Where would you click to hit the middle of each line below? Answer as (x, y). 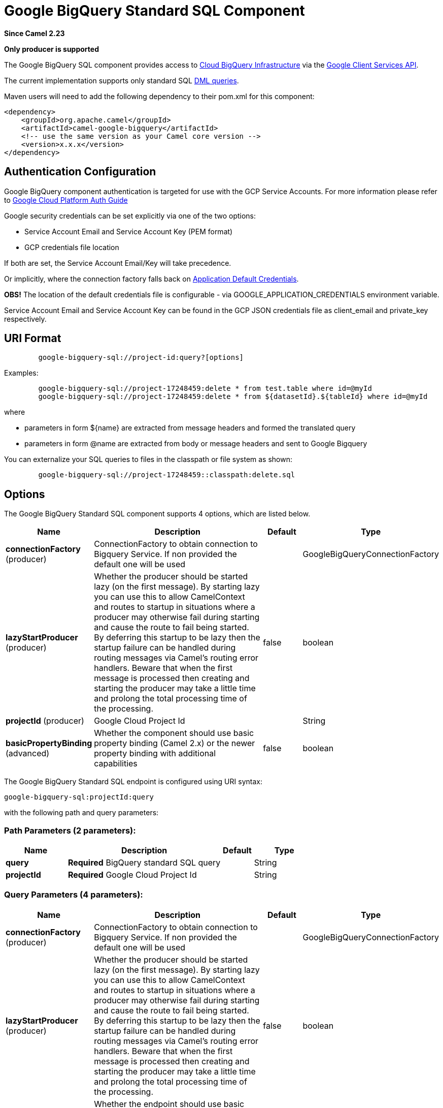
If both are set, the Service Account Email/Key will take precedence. (118, 263)
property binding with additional (155, 753)
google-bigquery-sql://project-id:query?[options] (141, 358)
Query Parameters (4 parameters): (74, 895)
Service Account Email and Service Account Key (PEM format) (129, 231)
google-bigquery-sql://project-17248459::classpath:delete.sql (167, 475)
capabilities (116, 764)
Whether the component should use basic (174, 733)
